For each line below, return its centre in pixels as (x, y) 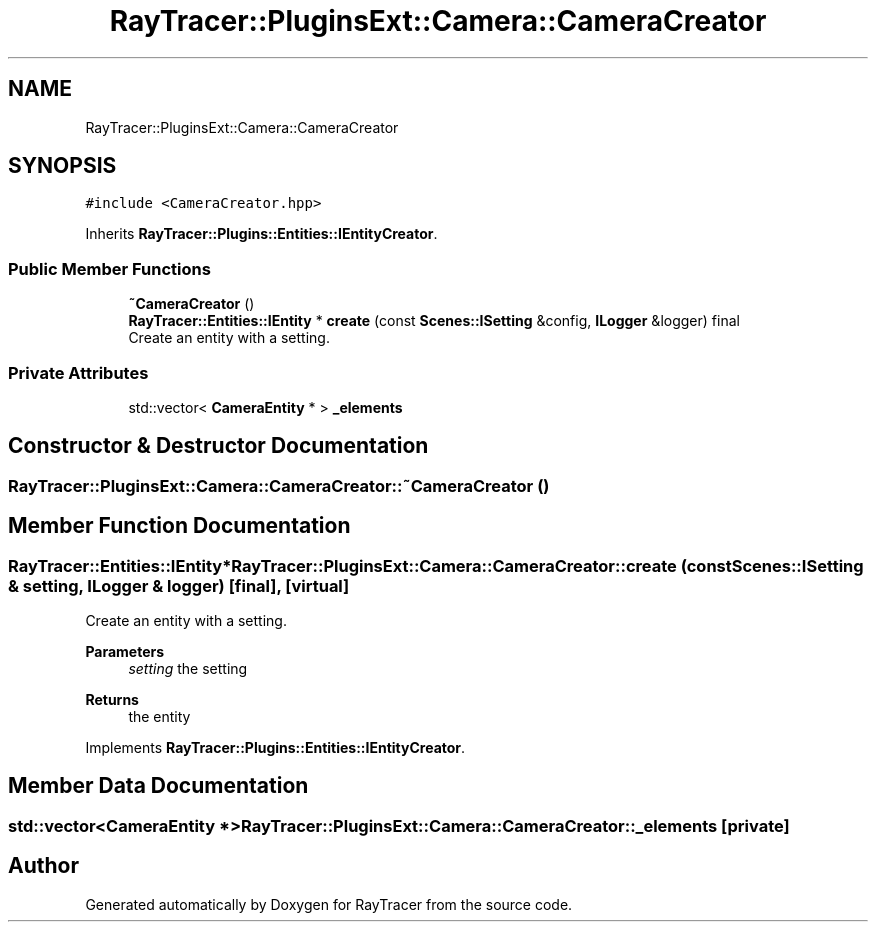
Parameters (125, 651)
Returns (112, 699)
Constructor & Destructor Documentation (218, 446)
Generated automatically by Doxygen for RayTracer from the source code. (329, 904)
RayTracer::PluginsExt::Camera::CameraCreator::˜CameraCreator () (279, 485)
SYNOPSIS (62, 166)
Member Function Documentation (179, 526)
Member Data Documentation (158, 786)
